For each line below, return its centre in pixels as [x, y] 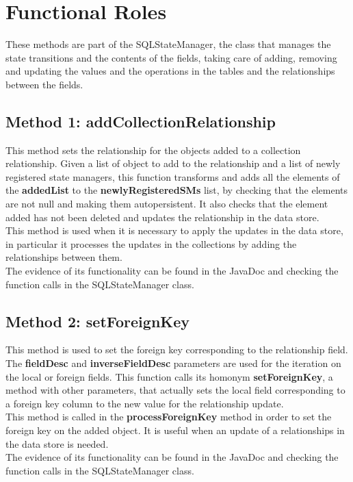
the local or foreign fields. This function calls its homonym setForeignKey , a [169, 376]
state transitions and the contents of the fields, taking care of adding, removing [171, 57]
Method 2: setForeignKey [98, 321]
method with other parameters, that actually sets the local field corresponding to [175, 390]
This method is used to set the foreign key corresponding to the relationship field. [177, 350]
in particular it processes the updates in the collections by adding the [151, 243]
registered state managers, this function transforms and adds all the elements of [173, 176]
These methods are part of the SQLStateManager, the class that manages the [168, 44]
